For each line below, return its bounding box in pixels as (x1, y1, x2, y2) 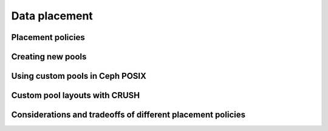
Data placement (11, 9, 94, 22)
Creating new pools (11, 52, 87, 62)
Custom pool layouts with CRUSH (11, 90, 140, 101)
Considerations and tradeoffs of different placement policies (11, 110, 246, 120)
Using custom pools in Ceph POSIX (11, 71, 147, 81)
